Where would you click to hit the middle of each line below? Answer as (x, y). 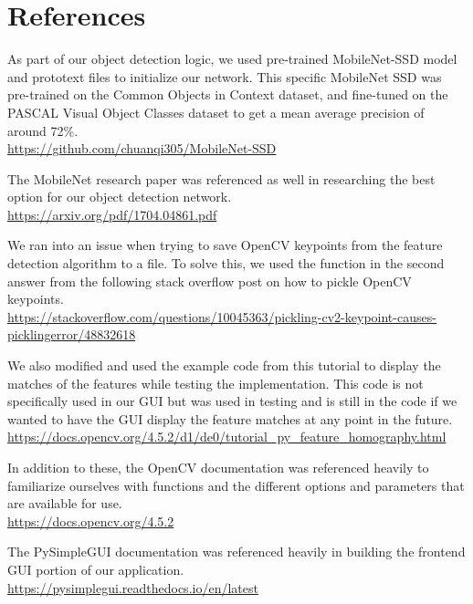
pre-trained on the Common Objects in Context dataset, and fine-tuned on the (228, 94)
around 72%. (43, 130)
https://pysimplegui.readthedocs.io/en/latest (133, 587)
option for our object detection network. (120, 197)
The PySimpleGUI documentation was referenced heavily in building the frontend (236, 552)
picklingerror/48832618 (72, 334)
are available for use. (65, 503)
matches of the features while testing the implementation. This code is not (215, 383)
